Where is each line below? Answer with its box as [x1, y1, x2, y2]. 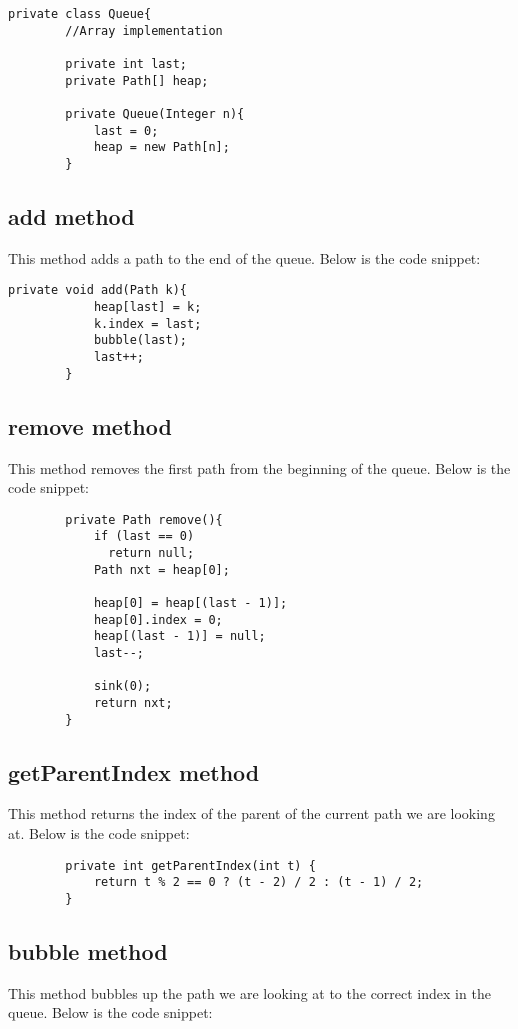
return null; [108, 546, 195, 560]
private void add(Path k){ [8, 283, 187, 298]
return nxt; [93, 695, 173, 710]
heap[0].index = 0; [93, 612, 223, 627]
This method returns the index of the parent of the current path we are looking [8, 803, 495, 824]
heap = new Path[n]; [93, 140, 230, 155]
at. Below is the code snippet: [8, 823, 190, 844]
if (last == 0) [93, 529, 195, 544]
